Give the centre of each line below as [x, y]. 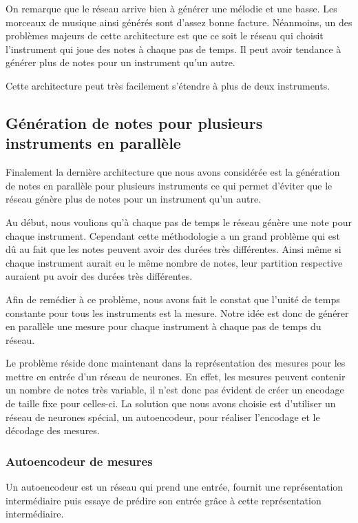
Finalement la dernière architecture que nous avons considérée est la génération [173, 172]
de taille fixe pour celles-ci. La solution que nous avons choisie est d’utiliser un [171, 403]
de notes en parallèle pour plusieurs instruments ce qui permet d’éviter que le [169, 185]
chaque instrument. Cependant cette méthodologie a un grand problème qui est [173, 235]
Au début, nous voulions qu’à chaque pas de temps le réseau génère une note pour [179, 222]
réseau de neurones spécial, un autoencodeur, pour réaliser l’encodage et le [163, 417]
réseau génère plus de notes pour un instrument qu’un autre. [134, 199]
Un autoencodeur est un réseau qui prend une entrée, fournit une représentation [175, 487]
